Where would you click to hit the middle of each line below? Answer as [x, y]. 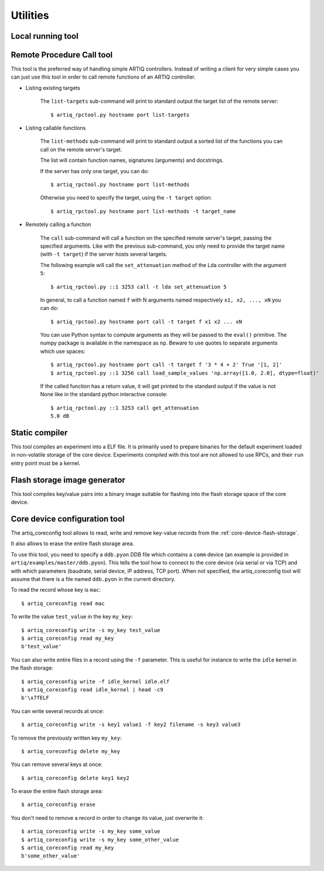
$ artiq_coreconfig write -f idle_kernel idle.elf [96, 681]
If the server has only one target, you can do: [95, 171]
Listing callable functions [56, 128]
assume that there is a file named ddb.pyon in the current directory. [93, 579]
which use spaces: [63, 351]
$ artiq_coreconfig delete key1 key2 [76, 778]
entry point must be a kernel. [46, 463]
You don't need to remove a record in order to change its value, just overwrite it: [108, 818]
